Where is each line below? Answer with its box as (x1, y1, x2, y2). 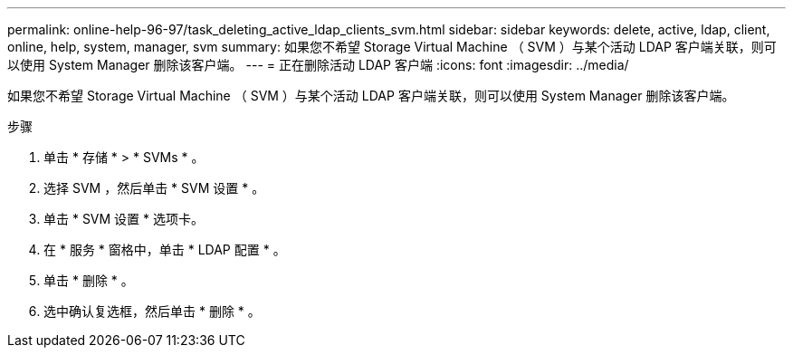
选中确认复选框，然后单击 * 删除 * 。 (43, 303, 261, 319)
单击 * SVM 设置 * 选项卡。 (43, 211, 205, 226)
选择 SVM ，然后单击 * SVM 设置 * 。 (43, 180, 265, 196)
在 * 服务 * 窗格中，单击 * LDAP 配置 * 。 (43, 242, 286, 257)
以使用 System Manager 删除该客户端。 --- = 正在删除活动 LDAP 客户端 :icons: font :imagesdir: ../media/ (7, 57, 629, 72)
